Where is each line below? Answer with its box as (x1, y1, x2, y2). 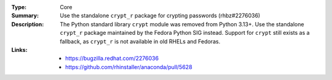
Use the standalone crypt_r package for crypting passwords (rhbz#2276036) (60, 12, 261, 20)
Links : (11, 46, 28, 53)
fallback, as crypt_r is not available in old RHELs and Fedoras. (60, 37, 221, 45)
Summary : (11, 12, 39, 20)
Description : (11, 20, 44, 27)
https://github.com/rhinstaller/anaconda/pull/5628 (65, 63, 193, 70)
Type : (11, 4, 27, 10)
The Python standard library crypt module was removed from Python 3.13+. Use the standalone (60, 20, 304, 27)
